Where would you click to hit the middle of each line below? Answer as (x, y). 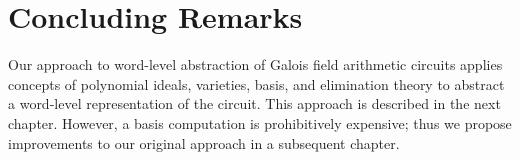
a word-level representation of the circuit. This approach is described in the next (254, 103)
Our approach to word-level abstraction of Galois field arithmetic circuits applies (255, 64)
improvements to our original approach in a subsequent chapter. (204, 142)
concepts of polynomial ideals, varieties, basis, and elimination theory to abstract (256, 83)
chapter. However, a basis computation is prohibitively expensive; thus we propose (260, 122)
